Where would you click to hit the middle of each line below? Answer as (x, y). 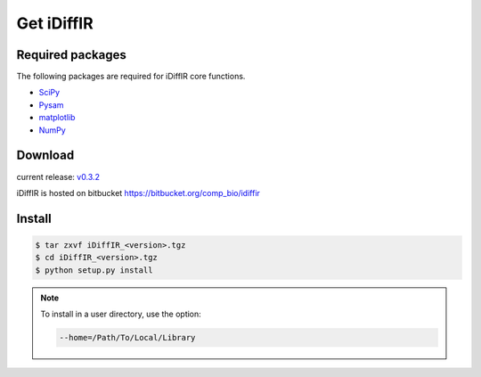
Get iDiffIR (55, 23)
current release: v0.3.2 (58, 176)
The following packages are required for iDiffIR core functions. (131, 77)
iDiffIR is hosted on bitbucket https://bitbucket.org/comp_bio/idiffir (138, 193)
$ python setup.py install (94, 270)
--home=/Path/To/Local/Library (127, 338)
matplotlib (57, 118)
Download (45, 156)
